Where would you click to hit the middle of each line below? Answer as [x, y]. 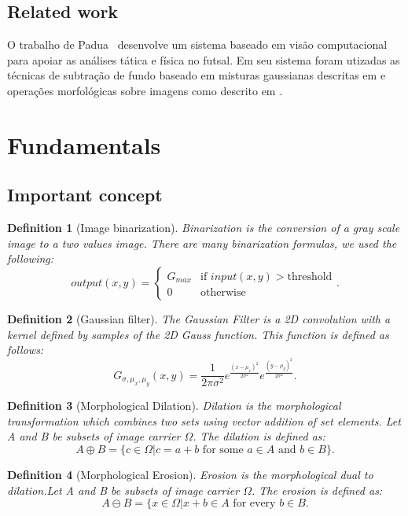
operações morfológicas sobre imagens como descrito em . [145, 90]
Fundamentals [84, 144]
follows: [26, 350]
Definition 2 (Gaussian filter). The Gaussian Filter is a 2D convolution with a [199, 318]
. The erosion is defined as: [317, 490]
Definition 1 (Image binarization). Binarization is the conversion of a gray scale [204, 228]
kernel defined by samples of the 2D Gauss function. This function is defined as [198, 334]
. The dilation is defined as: [259, 436]
